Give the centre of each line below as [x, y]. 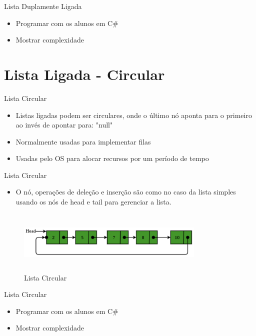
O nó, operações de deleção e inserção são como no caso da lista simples [126, 192]
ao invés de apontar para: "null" [64, 125]
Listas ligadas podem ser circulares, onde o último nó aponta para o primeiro [134, 115]
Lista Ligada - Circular [84, 74]
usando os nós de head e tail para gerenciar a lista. [93, 202]
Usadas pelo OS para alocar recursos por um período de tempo [112, 158]
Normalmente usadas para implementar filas [83, 141]
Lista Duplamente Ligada [43, 6]
